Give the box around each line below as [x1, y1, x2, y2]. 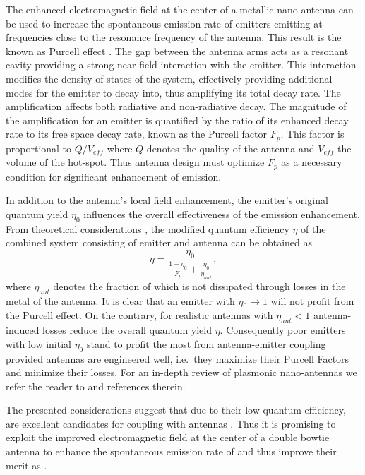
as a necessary [281, 155, 342, 169]
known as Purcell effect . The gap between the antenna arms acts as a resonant [6, 43, 349, 58]
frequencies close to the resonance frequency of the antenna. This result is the [6, 30, 342, 44]
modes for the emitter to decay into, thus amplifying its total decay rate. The [6, 85, 341, 100]
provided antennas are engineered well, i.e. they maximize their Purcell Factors [6, 351, 349, 366]
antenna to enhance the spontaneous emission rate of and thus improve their [6, 444, 337, 459]
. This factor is [280, 126, 345, 141]
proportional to [6, 140, 72, 155]
